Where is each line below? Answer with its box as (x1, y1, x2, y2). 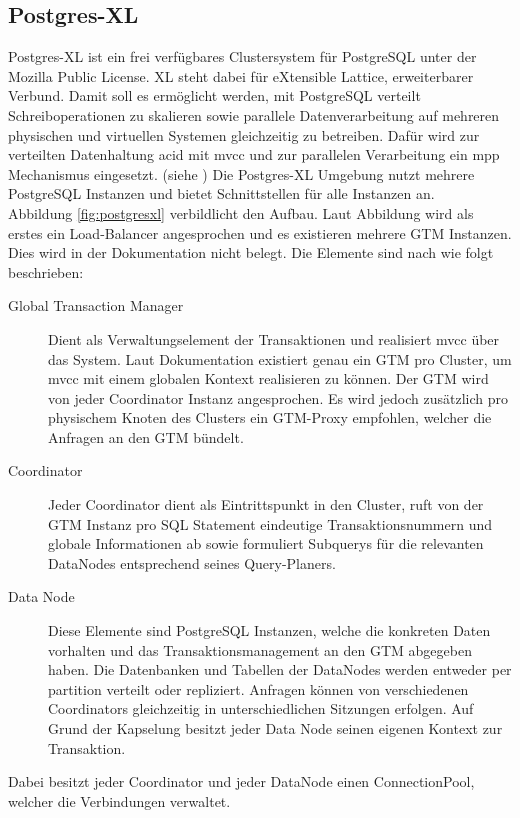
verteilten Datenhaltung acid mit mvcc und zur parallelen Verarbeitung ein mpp (8, 144, 500, 165)
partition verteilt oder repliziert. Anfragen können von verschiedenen (48, 678, 469, 699)
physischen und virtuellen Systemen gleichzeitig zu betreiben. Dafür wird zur (8, 124, 480, 145)
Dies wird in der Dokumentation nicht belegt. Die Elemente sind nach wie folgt (8, 242, 494, 263)
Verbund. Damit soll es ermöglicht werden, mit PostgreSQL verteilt (8, 85, 421, 106)
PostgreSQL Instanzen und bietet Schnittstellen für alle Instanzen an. (8, 183, 435, 204)
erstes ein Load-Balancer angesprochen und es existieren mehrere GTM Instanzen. (8, 222, 512, 243)
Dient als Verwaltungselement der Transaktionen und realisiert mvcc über (48, 328, 500, 349)
